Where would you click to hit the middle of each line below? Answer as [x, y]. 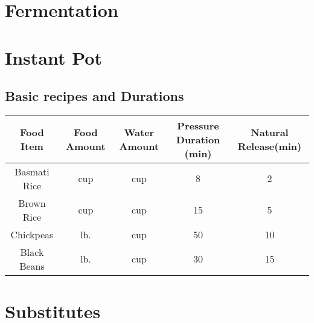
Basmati [32, 171]
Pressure [198, 125]
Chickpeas [32, 234]
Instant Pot [53, 57]
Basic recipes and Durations [95, 96]
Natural [270, 132]
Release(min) [270, 146]
